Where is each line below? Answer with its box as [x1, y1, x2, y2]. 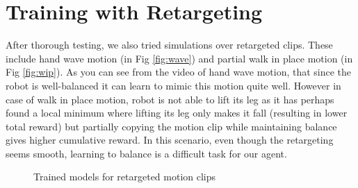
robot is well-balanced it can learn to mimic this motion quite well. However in [6, 78, 341, 92]
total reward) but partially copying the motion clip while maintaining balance [6, 119, 337, 133]
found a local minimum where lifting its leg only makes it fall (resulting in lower [6, 105, 348, 120]
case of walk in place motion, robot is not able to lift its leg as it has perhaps [6, 92, 334, 106]
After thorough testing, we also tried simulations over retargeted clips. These [6, 37, 333, 52]
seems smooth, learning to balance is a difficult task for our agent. [6, 146, 287, 160]
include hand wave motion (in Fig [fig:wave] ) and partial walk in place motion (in [6, 51, 353, 65]
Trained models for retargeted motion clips [33, 169, 216, 184]
